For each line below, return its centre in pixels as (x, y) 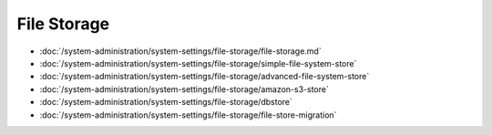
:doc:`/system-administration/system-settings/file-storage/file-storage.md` (181, 51)
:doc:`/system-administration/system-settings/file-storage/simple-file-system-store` (198, 63)
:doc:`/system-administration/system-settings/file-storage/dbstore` (166, 102)
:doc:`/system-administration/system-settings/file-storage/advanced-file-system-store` (205, 77)
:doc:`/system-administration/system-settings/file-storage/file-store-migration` (188, 115)
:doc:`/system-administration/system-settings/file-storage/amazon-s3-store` (184, 89)
